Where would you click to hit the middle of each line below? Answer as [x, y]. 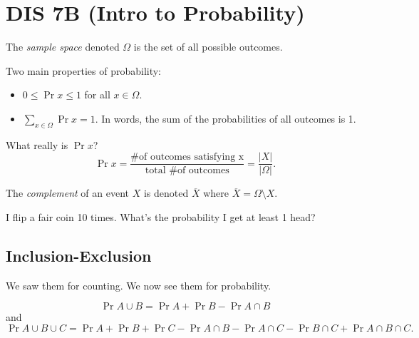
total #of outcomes [187, 171]
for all [97, 94]
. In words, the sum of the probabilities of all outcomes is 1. [226, 118]
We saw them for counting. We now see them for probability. [139, 285]
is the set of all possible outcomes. [208, 47]
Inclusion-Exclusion [79, 255]
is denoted [166, 193]
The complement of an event [68, 193]
